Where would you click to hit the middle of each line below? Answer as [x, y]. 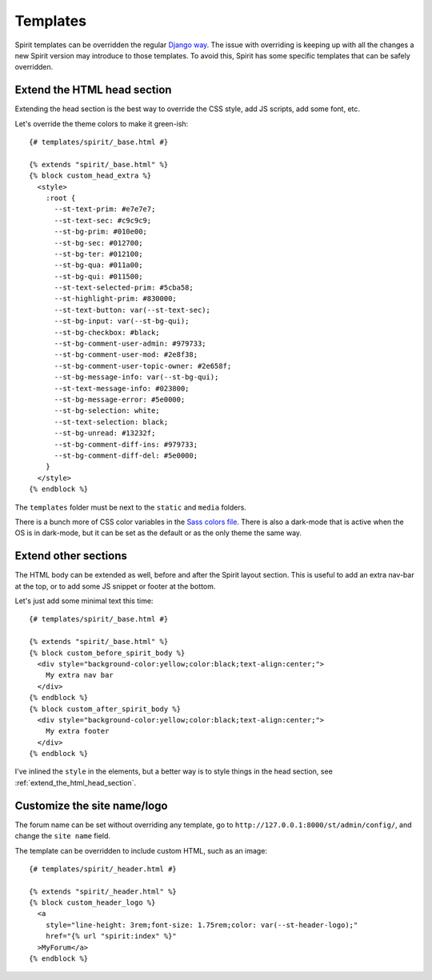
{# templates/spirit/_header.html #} [103, 869]
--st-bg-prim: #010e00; [101, 232]
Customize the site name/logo [91, 805]
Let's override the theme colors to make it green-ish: [102, 123]
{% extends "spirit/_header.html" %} [103, 891]
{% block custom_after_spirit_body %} [105, 709]
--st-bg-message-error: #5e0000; [120, 400]
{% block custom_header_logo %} [92, 903]
